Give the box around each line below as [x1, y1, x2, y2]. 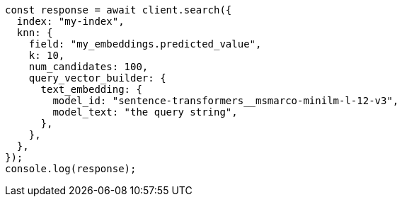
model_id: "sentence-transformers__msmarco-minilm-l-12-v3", [52, 95, 399, 106]
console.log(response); [5, 163, 137, 174]
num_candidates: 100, [28, 61, 149, 72]
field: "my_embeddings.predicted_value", [28, 38, 262, 50]
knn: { [16, 27, 53, 38]
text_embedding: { [40, 84, 142, 95]
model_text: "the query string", [52, 106, 238, 118]
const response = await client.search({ [5, 4, 232, 16]
